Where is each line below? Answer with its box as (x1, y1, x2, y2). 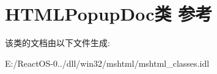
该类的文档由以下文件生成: (5, 36, 110, 49)
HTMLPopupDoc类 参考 (5, 1, 213, 26)
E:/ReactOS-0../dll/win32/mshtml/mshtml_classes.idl (5, 56, 210, 69)
